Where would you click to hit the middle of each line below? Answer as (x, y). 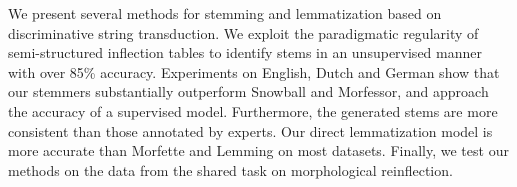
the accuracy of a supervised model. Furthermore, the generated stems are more (253, 110)
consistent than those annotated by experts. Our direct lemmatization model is (250, 130)
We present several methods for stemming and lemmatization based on (225, 13)
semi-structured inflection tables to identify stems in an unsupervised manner (245, 52)
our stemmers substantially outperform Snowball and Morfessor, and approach (248, 91)
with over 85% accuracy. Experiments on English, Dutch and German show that (254, 71)
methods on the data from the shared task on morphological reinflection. (230, 169)
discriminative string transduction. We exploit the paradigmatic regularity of (243, 32)
